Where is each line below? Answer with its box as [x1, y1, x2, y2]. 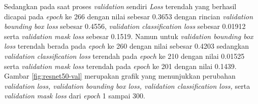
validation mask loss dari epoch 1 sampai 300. [4, 90, 145, 101]
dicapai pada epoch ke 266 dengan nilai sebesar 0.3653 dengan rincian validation [4, 11, 253, 21]
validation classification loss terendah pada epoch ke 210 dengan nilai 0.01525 [4, 50, 245, 61]
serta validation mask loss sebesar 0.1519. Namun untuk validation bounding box [4, 30, 253, 41]
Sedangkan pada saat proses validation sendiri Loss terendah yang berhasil [4, 1, 237, 11]
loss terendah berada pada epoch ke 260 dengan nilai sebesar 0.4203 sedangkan [4, 41, 249, 51]
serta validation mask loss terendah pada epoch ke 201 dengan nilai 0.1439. [4, 60, 237, 71]
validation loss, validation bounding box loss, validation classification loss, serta [4, 80, 250, 91]
